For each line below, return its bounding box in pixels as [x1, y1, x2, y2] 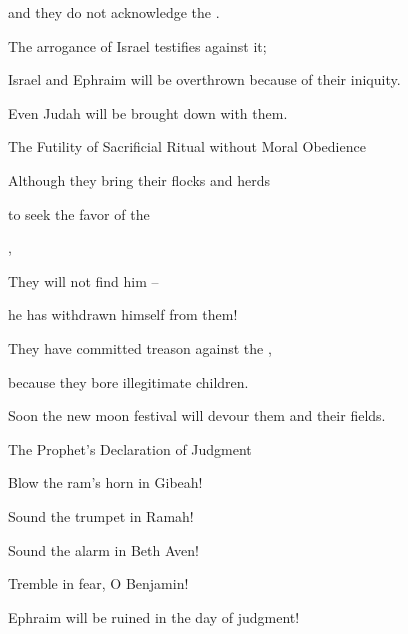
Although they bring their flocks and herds [8, 169, 271, 190]
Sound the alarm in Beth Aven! [8, 539, 199, 560]
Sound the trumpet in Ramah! [8, 505, 194, 526]
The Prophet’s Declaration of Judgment [8, 438, 252, 459]
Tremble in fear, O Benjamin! [8, 573, 189, 594]
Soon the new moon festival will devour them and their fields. [8, 405, 386, 426]
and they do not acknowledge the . [8, 2, 220, 22]
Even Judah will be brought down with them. [8, 102, 288, 123]
